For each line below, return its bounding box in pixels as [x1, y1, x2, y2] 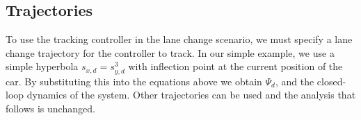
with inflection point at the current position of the [128, 59, 343, 74]
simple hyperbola [6, 59, 79, 74]
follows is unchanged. [6, 101, 95, 115]
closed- [316, 74, 346, 88]
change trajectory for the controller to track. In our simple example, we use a [6, 45, 335, 60]
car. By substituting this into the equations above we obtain [6, 74, 262, 88]
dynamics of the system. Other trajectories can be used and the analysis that [26, 87, 356, 102]
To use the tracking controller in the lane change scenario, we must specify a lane [6, 32, 353, 46]
